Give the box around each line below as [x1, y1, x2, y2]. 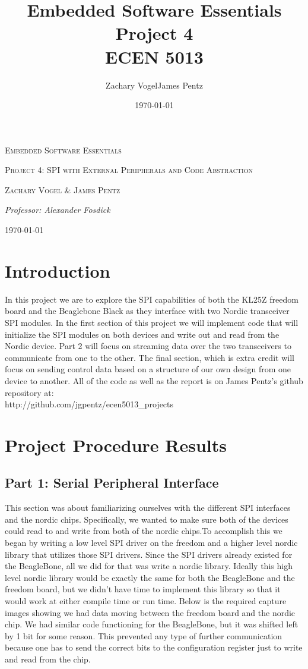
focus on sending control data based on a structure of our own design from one [5, 363, 291, 375]
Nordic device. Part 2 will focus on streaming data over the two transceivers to [5, 340, 291, 352]
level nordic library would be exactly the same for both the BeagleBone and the [5, 571, 295, 583]
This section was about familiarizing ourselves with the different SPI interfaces [5, 501, 291, 514]
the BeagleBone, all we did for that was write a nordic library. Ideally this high [5, 560, 293, 572]
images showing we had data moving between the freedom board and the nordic [5, 606, 296, 618]
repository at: [5, 386, 54, 398]
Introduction [5, 258, 110, 282]
